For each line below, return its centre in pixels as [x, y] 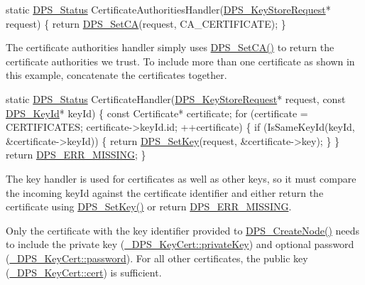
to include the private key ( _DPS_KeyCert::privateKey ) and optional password [180, 244]
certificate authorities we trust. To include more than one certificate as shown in [180, 61]
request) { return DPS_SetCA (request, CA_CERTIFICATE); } [146, 23]
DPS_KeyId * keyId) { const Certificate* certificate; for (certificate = [157, 113]
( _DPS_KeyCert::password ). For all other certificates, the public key [157, 258]
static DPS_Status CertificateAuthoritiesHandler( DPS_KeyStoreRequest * [168, 9]
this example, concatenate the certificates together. [116, 75]
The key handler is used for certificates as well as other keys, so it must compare [181, 178]
